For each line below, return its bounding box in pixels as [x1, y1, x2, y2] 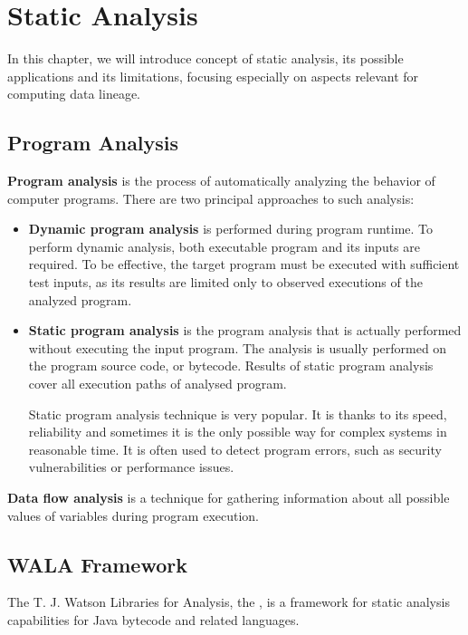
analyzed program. [28, 290, 132, 309]
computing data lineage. [7, 84, 141, 103]
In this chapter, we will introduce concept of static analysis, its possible [7, 49, 404, 68]
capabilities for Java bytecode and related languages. [7, 611, 300, 629]
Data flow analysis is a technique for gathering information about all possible [7, 488, 450, 507]
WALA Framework [7, 550, 187, 578]
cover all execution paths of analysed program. [28, 374, 287, 393]
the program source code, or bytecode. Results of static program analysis [28, 356, 434, 375]
